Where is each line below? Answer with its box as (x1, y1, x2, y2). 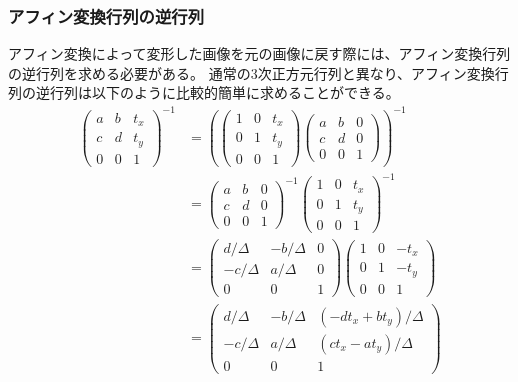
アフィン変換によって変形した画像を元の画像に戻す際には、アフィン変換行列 (8, 43, 511, 64)
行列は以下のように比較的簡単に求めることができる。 (49, 82, 400, 103)
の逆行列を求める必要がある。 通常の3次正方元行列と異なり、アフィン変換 (8, 62, 495, 83)
